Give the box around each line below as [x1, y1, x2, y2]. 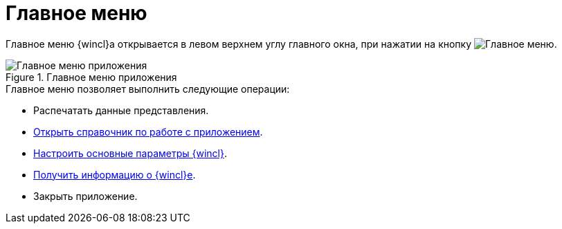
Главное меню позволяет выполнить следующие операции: [6, 82, 290, 95]
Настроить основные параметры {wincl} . [33, 147, 227, 159]
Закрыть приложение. [33, 190, 138, 202]
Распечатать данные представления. [33, 104, 209, 116]
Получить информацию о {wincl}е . [33, 168, 196, 181]
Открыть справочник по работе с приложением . [33, 125, 263, 138]
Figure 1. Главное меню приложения [6, 71, 177, 83]
